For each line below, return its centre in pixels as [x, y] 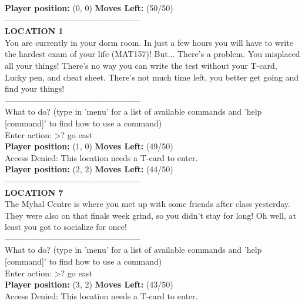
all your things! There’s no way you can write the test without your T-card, [141, 65]
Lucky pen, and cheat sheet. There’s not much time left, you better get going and [152, 77]
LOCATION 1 [34, 31]
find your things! [35, 88]
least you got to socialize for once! [66, 227]
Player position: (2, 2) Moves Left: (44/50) [89, 169]
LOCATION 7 [34, 192]
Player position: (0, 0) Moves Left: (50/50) [89, 8]
